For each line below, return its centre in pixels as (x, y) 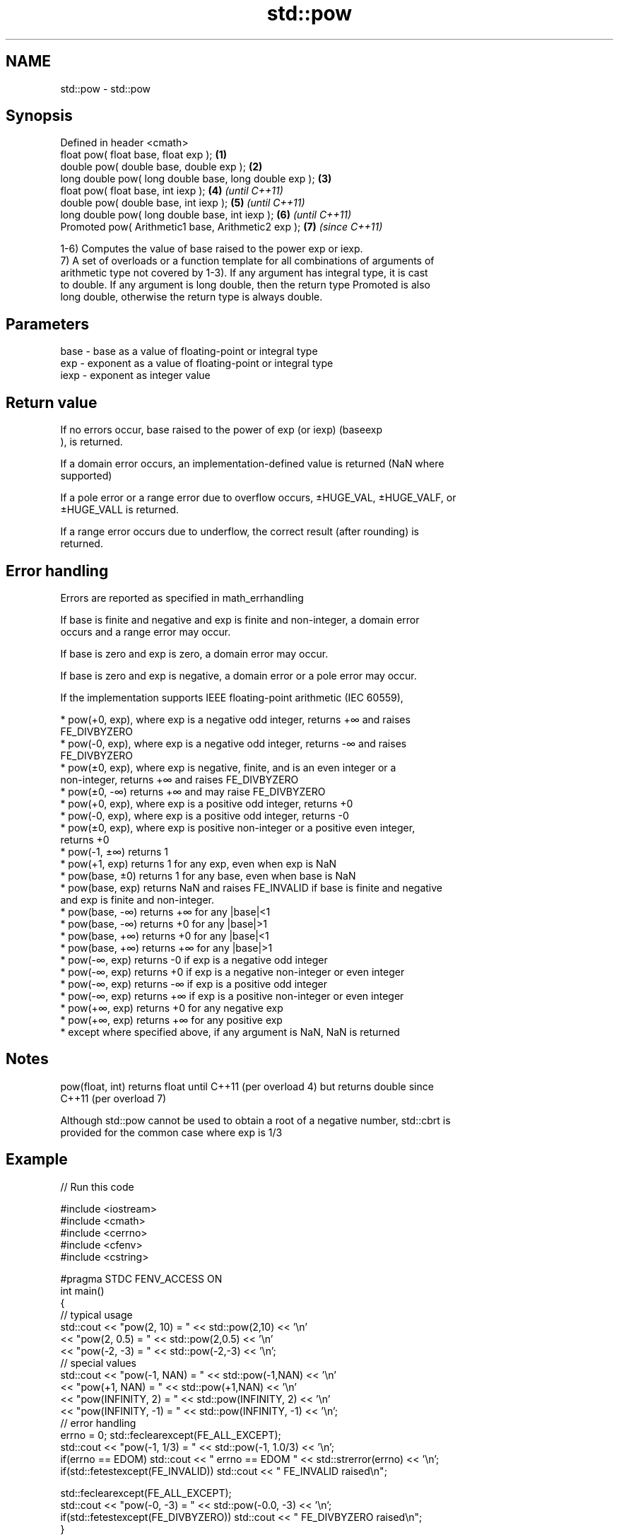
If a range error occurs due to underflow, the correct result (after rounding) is (240, 532)
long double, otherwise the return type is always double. (191, 297)
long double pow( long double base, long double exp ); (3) (196, 179)
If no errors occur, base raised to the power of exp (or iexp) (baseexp (221, 430)
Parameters (47, 324)
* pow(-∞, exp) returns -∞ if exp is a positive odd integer (194, 984)
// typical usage (96, 1314)
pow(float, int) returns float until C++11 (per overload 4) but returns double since (247, 1086)
